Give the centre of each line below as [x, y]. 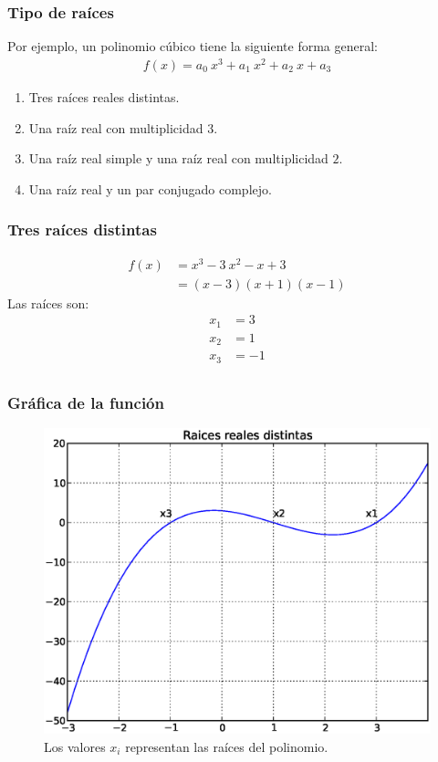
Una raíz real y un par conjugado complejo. [150, 188]
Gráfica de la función [86, 402]
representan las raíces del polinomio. [227, 746]
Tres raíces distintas [82, 230]
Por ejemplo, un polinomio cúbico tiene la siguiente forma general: [193, 46]
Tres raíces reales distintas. [104, 96]
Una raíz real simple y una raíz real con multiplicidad [178, 158]
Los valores [75, 746]
